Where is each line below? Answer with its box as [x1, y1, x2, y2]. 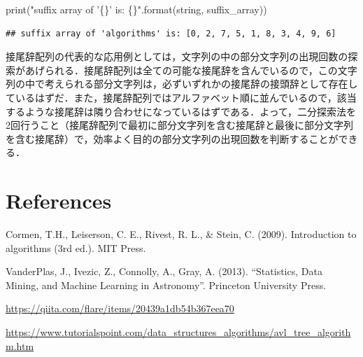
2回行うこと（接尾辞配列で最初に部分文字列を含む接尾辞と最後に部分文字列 [6, 118, 353, 132]
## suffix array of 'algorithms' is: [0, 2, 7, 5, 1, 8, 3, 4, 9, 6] [6, 28, 336, 38]
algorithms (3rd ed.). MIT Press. [6, 240, 146, 255]
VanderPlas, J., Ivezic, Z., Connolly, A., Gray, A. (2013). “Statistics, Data [6, 264, 322, 279]
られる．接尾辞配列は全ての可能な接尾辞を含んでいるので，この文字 [44, 62, 357, 77]
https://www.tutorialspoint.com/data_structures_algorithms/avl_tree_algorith [6, 325, 351, 339]
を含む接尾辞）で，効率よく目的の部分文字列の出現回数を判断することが [6, 131, 339, 146]
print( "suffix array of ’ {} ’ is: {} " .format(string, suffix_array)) [6, 2, 267, 16]
